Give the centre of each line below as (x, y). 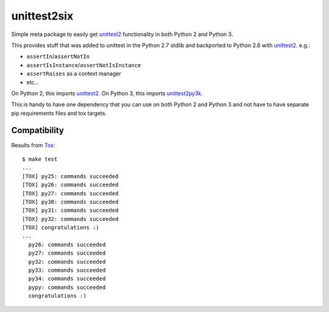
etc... (33, 82)
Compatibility (37, 130)
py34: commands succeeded (67, 279)
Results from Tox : (33, 145)
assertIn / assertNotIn (58, 56)
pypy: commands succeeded (67, 287)
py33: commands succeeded (67, 270)
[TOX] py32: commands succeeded (70, 219)
